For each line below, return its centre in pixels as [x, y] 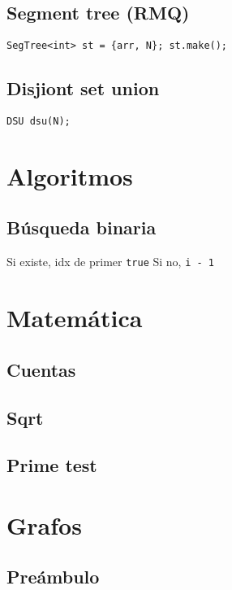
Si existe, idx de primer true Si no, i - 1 [110, 262]
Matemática [75, 318]
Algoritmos [70, 175]
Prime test [52, 465]
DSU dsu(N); [39, 122]
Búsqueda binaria [82, 227]
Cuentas [41, 369]
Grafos [44, 524]
